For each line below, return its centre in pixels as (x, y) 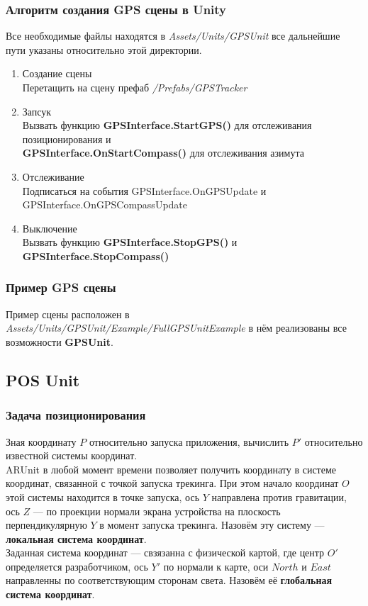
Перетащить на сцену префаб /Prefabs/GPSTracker (135, 87)
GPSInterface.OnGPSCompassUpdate (105, 204)
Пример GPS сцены (61, 287)
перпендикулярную (46, 525)
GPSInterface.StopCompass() (96, 256)
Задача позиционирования (76, 415)
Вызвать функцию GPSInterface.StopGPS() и (130, 242)
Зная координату (41, 441)
